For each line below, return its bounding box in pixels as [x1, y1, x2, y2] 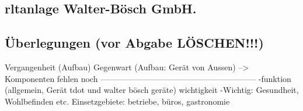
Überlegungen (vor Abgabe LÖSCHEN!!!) [5, 34, 264, 52]
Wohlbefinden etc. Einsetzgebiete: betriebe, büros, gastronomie [5, 95, 230, 107]
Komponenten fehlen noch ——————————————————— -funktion [5, 72, 291, 84]
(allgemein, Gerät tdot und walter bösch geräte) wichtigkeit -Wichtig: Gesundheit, [5, 84, 299, 96]
